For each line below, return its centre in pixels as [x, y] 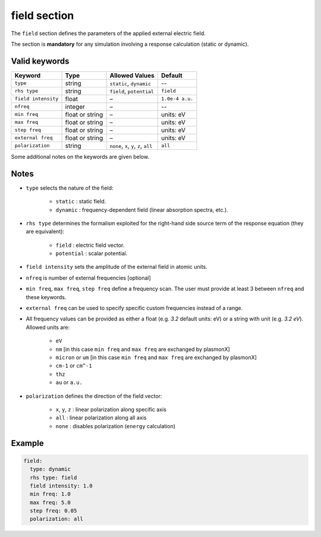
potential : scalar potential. [92, 253]
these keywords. [46, 297]
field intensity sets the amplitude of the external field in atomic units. [117, 267]
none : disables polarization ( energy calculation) [115, 426]
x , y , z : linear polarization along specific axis [111, 409]
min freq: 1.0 [51, 494]
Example [27, 443]
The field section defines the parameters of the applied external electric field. [108, 33]
